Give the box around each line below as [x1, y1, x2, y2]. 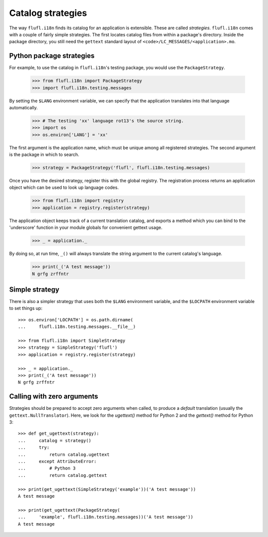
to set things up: [9, 306, 43, 311]
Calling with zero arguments [9, 392, 99, 401]
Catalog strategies [9, 7, 87, 18]
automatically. [9, 104, 38, 110]
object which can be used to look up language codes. [9, 184, 119, 191]
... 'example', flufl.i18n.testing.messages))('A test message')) [18, 514, 194, 520]
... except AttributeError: [18, 459, 97, 464]
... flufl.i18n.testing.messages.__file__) [18, 324, 136, 330]
